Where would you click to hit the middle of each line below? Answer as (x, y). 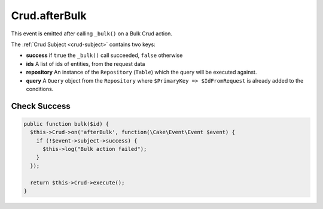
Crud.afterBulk (49, 16)
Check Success (41, 106)
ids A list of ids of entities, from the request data (86, 63)
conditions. (40, 89)
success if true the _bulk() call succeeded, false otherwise (104, 55)
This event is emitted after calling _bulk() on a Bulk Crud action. (92, 34)
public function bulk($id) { (66, 124)
